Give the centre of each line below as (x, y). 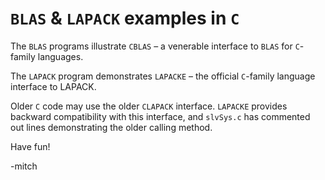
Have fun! (30, 146)
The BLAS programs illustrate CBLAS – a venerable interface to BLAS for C (155, 46)
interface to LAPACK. (53, 86)
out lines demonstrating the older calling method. (111, 127)
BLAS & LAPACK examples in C (125, 18)
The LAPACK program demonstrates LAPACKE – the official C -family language (163, 76)
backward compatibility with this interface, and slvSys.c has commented (160, 116)
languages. (60, 56)
